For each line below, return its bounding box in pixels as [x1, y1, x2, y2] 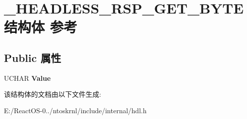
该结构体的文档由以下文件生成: [4, 89, 101, 99]
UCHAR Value [4, 73, 51, 83]
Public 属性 [4, 50, 61, 65]
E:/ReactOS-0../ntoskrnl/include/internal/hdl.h [4, 105, 147, 115]
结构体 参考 [4, 17, 77, 37]
